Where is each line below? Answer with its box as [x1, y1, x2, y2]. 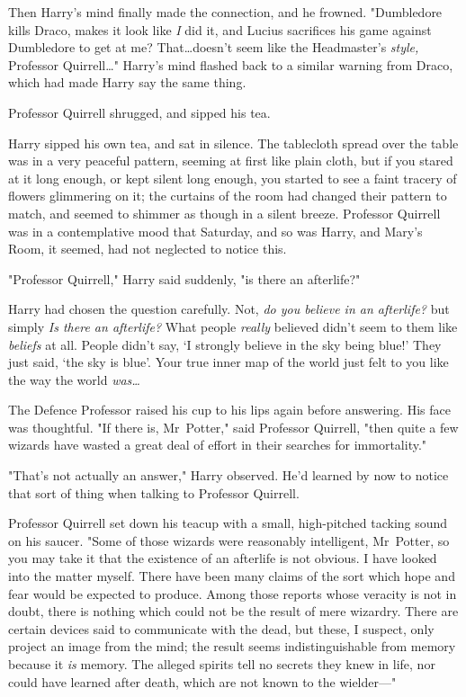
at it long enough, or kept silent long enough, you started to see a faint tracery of [8, 168, 457, 187]
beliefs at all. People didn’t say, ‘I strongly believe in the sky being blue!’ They [8, 335, 442, 353]
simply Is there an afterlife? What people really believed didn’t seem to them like [8, 317, 458, 335]
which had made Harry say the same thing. [8, 73, 246, 92]
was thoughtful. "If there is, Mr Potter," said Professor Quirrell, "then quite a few [8, 417, 459, 436]
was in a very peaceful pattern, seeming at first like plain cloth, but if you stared [8, 151, 453, 170]
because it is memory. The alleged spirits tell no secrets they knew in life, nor [8, 655, 435, 673]
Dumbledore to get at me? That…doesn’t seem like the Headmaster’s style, [8, 38, 419, 57]
